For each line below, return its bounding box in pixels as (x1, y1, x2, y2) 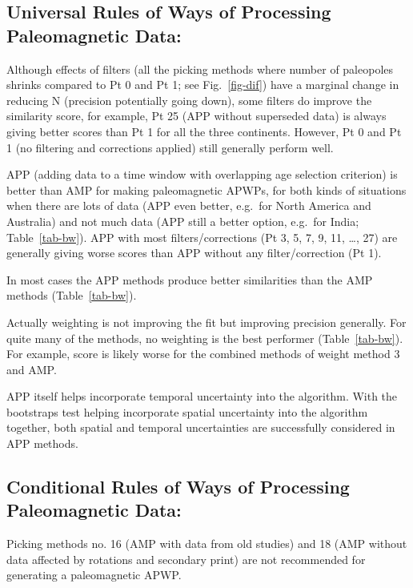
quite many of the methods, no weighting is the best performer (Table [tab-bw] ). (6, 329, 403, 346)
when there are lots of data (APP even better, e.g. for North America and (6, 197, 371, 214)
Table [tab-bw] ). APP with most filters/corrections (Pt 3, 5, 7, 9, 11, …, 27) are (6, 228, 398, 245)
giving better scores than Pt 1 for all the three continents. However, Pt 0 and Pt (6, 123, 402, 139)
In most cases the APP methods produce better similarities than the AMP (6, 271, 373, 288)
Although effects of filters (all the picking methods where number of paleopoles (6, 60, 394, 77)
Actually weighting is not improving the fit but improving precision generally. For (6, 313, 407, 330)
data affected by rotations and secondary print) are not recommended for (6, 550, 366, 567)
